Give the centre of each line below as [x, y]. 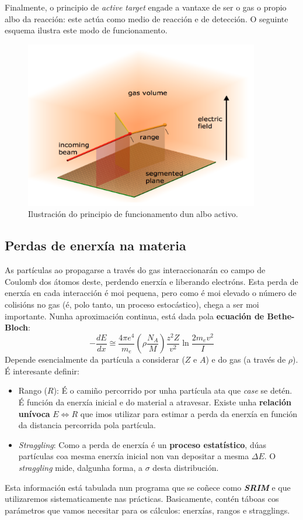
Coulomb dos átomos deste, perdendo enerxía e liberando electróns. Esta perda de [151, 281]
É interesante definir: [42, 371]
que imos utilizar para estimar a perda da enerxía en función [189, 413]
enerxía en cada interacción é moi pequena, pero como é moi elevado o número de [151, 293]
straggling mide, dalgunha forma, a [81, 468]
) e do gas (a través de [246, 359]
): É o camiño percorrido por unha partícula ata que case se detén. [173, 390]
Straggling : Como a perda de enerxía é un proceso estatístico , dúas [142, 444]
